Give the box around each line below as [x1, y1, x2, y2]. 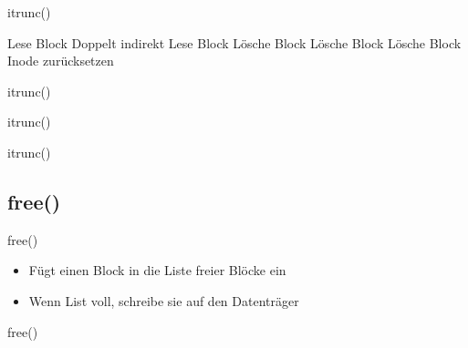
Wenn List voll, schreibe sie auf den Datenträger [28, 291, 299, 310]
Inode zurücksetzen [7, 51, 114, 70]
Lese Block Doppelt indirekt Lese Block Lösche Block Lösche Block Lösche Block [7, 33, 462, 52]
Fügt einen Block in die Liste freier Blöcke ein [28, 261, 286, 280]
